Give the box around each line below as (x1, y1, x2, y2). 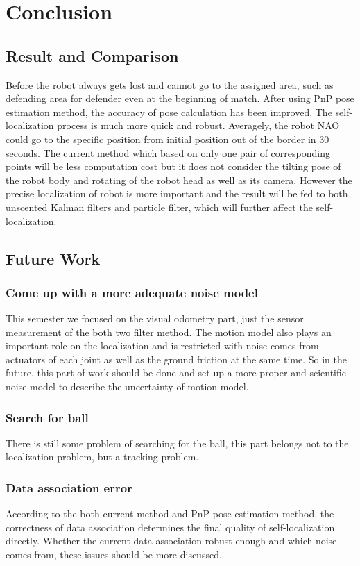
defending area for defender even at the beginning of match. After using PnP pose (6, 91, 354, 106)
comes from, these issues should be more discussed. (6, 547, 222, 562)
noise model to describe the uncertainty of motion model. (6, 379, 249, 394)
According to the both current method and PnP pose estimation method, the (6, 506, 334, 521)
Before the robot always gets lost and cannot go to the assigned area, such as (6, 77, 334, 92)
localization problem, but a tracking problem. (6, 449, 199, 464)
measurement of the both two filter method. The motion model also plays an (6, 324, 332, 339)
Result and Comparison (6, 44, 179, 66)
